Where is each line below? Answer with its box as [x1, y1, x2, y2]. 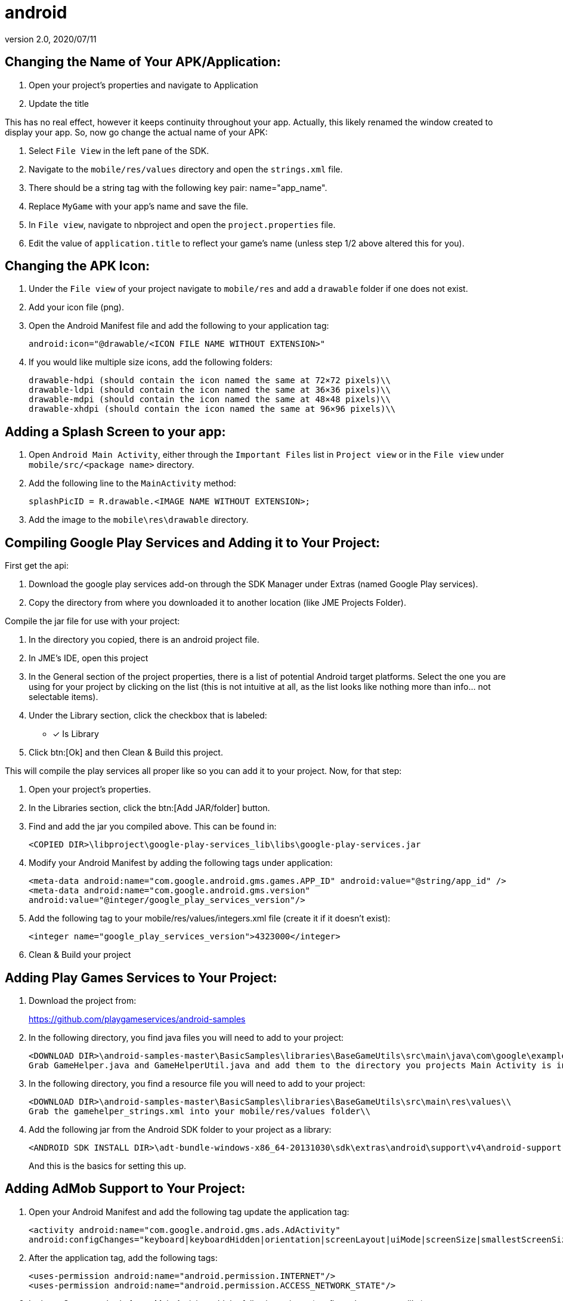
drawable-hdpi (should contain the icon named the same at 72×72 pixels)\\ [29, 375, 391, 386]
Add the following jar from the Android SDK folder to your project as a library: [29, 1124, 332, 1134]
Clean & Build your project [29, 949, 131, 960]
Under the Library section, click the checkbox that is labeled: [29, 710, 267, 721]
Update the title [29, 98, 89, 109]
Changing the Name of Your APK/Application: [5, 54, 281, 70]
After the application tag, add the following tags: [29, 1252, 218, 1263]
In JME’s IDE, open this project [29, 653, 149, 664]
